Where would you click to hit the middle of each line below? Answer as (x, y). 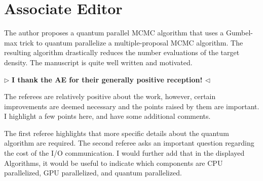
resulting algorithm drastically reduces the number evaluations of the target (122, 52)
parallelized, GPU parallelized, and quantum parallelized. (93, 173)
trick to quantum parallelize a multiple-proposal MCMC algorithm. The (131, 42)
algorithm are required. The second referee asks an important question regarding (129, 143)
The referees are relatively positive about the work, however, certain (110, 96)
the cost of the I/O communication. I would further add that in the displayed (124, 153)
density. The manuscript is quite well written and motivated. (98, 62)
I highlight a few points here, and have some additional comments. (107, 116)
